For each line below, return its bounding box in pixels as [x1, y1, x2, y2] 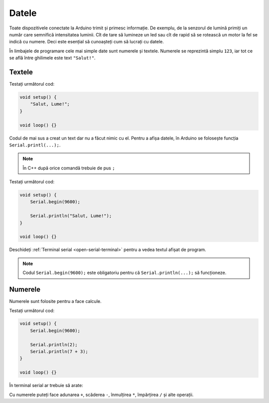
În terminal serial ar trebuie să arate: [9, 383, 83, 389]
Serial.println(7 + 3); [30, 349, 88, 355]
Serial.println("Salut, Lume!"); [30, 213, 112, 219]
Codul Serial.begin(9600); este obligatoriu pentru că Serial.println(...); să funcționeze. [22, 269, 227, 276]
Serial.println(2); [30, 342, 78, 347]
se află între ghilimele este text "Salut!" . [9, 55, 96, 61]
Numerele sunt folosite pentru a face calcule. [9, 298, 102, 304]
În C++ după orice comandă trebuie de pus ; [22, 165, 115, 171]
